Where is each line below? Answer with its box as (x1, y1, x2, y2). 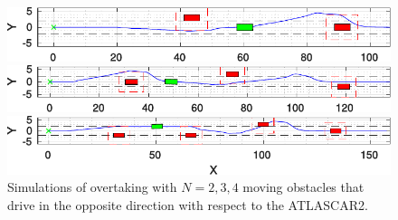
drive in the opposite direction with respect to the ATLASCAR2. (7, 195, 368, 214)
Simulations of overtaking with (7, 177, 177, 196)
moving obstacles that (242, 177, 365, 196)
